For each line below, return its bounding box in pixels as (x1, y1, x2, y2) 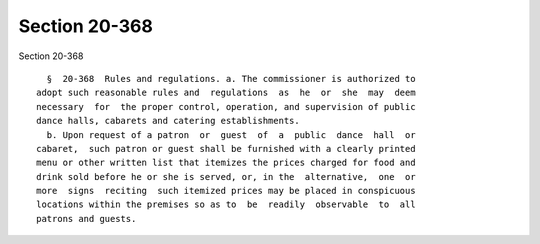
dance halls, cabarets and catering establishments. (36, 115, 300, 127)
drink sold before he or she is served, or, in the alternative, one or (36, 171, 416, 182)
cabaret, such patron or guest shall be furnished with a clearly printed (36, 143, 416, 154)
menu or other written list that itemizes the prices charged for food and (36, 157, 416, 169)
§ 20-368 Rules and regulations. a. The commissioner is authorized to (46, 73, 416, 84)
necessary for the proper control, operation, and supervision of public (36, 101, 416, 112)
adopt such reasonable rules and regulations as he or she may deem (36, 87, 416, 99)
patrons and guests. (36, 213, 137, 224)
